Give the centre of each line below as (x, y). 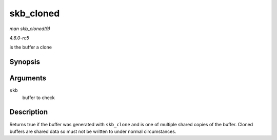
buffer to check (38, 98)
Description (29, 112)
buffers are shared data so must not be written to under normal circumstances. (93, 131)
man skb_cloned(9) (30, 29)
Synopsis (25, 62)
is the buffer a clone (31, 47)
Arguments (28, 78)
